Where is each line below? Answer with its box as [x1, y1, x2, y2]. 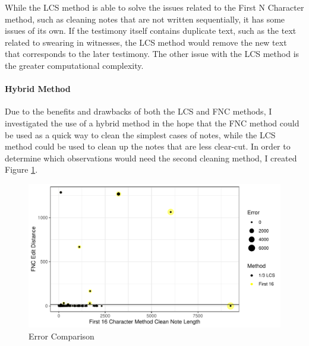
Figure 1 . [5, 163, 38, 176]
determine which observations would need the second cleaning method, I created [5, 151, 297, 164]
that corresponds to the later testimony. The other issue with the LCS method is [5, 47, 299, 60]
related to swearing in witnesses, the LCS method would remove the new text [5, 36, 287, 48]
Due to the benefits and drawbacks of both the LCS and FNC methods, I [5, 105, 272, 118]
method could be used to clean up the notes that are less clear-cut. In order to [5, 140, 291, 153]
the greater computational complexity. [5, 59, 144, 71]
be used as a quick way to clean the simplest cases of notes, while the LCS [5, 128, 276, 141]
